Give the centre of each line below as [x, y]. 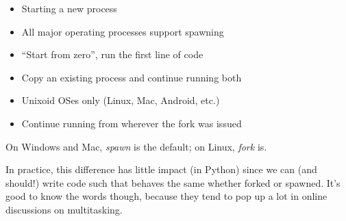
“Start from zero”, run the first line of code [112, 54]
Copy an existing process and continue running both [132, 77]
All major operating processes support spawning [123, 31]
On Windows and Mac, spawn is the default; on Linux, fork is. [136, 146]
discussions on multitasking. [64, 209]
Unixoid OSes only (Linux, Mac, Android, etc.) [121, 100]
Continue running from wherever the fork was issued [132, 123]
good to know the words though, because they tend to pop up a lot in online [166, 196]
